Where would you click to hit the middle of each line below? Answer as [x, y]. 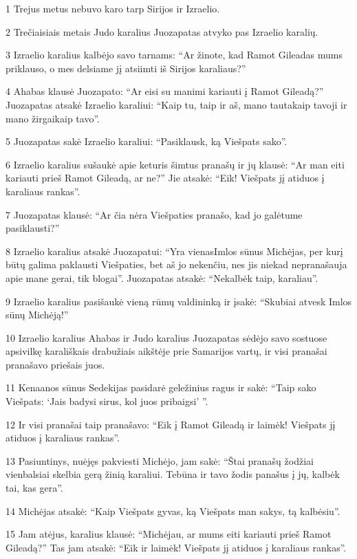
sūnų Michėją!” [37, 315]
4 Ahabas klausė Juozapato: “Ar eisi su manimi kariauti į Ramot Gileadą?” [165, 91]
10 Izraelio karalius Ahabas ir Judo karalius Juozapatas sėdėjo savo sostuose [166, 337]
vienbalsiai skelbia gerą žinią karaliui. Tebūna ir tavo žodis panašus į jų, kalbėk [173, 474]
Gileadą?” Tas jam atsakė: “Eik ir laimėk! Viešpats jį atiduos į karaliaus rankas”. [176, 547]
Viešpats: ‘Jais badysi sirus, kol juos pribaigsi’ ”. [107, 401]
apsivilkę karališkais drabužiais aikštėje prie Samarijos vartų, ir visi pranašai [166, 351]
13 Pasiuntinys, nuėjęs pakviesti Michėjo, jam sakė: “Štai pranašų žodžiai [160, 460]
